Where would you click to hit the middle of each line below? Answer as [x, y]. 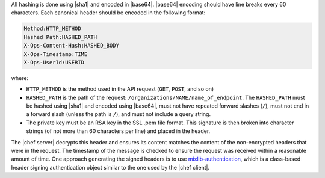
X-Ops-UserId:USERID [54, 62]
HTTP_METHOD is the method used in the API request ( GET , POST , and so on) [120, 89]
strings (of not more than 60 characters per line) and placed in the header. [118, 131]
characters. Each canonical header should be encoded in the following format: [108, 13]
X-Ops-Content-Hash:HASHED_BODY [72, 46]
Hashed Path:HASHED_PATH [60, 37]
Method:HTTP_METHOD [52, 29]
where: [20, 78]
